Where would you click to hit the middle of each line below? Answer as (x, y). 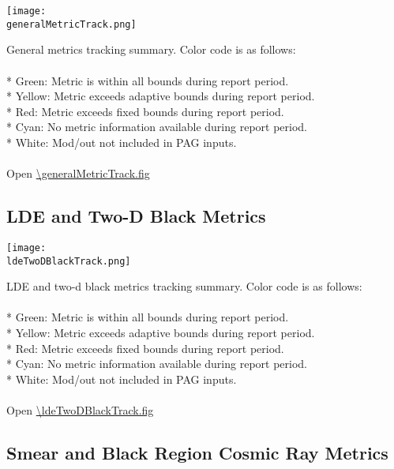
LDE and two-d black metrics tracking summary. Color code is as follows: (184, 286)
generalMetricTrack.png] (71, 24)
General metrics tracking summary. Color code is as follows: (151, 49)
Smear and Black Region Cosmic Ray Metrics (197, 452)
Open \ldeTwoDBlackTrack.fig (80, 409)
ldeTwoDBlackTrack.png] (69, 261)
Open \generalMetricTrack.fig (78, 173)
